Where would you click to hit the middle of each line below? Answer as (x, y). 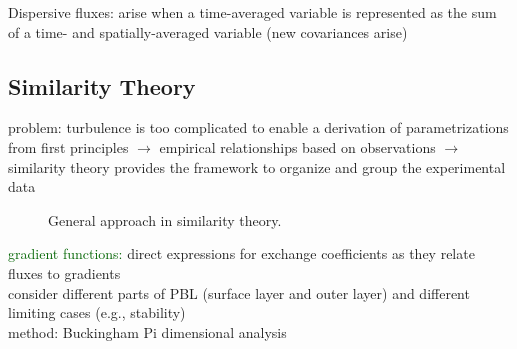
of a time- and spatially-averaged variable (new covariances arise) (208, 31)
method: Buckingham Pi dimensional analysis (147, 331)
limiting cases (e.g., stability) (97, 312)
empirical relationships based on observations (297, 146)
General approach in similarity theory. (165, 219)
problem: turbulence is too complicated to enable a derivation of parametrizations (258, 127)
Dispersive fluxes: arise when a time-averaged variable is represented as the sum (252, 12)
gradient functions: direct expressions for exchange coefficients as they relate (241, 253)
